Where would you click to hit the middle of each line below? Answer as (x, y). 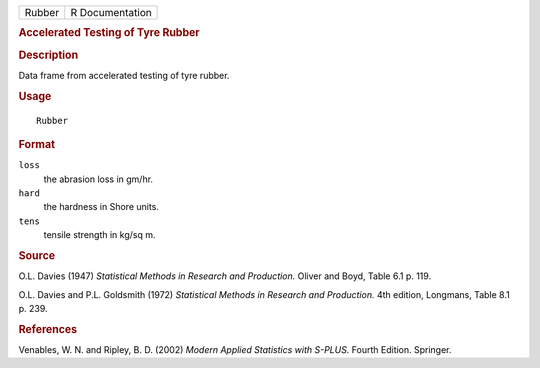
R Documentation (111, 12)
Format (36, 144)
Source (37, 255)
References (48, 329)
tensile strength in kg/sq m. (99, 235)
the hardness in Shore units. (101, 207)
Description (48, 55)
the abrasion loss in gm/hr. (98, 179)
